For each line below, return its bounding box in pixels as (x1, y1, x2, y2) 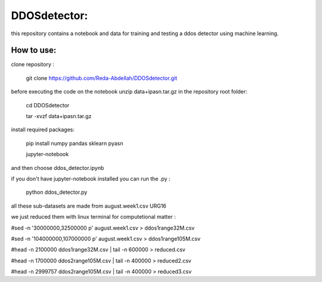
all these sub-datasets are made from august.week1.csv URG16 (11, 202, 167, 209)
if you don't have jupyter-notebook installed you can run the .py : (11, 175, 171, 182)
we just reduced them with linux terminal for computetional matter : (11, 213, 176, 221)
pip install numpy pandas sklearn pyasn (26, 140, 123, 147)
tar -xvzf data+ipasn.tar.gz (26, 113, 92, 120)
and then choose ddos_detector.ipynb (11, 164, 104, 171)
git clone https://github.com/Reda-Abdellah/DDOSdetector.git (26, 75, 177, 82)
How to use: (11, 45, 57, 55)
